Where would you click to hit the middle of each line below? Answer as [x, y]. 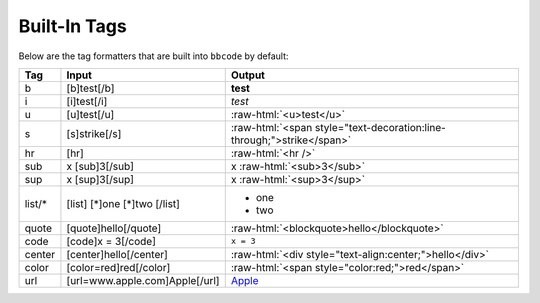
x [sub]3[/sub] [100, 166]
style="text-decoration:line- [380, 127]
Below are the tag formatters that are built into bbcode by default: [153, 56]
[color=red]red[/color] [118, 267]
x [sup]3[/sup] [100, 179]
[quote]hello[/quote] [114, 228]
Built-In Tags [72, 26]
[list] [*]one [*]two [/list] [123, 203]
